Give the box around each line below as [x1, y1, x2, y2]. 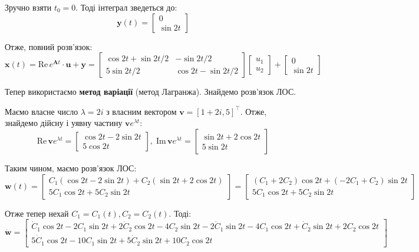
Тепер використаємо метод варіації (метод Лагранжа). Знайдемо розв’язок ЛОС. [5, 85, 296, 98]
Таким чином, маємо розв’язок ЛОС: [5, 161, 137, 174]
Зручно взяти [5, 1, 52, 13]
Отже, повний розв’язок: [5, 40, 93, 52]
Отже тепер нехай [5, 207, 69, 219]
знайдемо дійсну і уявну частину [5, 117, 123, 129]
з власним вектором [106, 105, 177, 117]
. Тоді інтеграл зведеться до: [75, 1, 177, 13]
